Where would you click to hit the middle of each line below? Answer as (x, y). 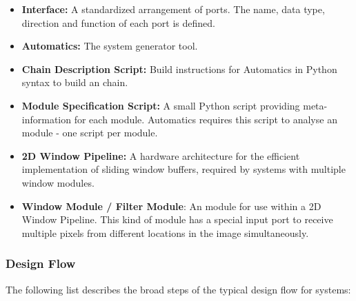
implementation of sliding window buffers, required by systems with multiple (184, 169)
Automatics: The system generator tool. (110, 46)
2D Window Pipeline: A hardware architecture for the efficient (161, 155)
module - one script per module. (90, 133)
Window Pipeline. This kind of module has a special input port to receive (177, 219)
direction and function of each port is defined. (118, 22)
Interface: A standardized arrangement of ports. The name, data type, (173, 9)
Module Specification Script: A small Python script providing (161, 105)
